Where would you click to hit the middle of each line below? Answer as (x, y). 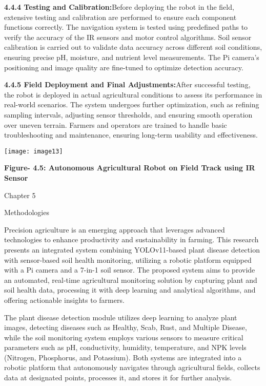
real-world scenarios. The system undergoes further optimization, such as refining (132, 104)
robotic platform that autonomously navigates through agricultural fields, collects (132, 367)
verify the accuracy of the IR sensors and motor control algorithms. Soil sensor (128, 37)
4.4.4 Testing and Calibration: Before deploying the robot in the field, (119, 7)
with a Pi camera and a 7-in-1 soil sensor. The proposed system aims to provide (130, 270)
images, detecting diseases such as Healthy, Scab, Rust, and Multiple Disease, (126, 327)
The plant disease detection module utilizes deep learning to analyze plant (121, 317)
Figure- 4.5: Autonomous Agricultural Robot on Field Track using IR (130, 168)
